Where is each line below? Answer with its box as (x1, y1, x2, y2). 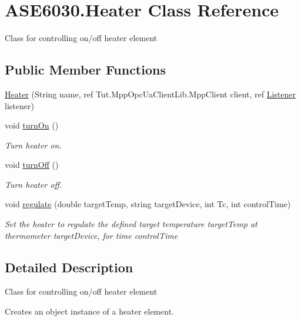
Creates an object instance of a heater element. (5, 305, 174, 317)
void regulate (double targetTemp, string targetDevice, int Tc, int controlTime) (5, 198, 291, 210)
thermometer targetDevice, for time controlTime (5, 229, 178, 241)
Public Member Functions (5, 60, 166, 79)
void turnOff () (5, 158, 59, 171)
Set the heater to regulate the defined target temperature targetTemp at (5, 218, 257, 230)
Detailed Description (5, 258, 133, 276)
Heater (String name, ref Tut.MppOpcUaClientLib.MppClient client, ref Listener (5, 87, 296, 100)
